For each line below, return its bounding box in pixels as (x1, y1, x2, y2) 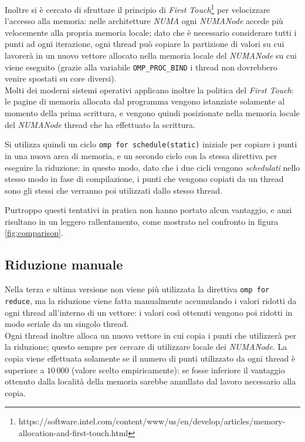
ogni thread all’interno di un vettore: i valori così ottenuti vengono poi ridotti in (5, 306, 293, 318)
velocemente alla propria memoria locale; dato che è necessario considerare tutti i (5, 26, 297, 38)
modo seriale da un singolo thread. (5, 318, 129, 330)
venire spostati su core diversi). (5, 72, 117, 85)
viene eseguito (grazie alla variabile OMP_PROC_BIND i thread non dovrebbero (5, 60, 277, 73)
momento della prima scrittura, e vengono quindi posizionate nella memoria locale (5, 107, 300, 119)
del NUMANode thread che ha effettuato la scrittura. (5, 118, 195, 130)
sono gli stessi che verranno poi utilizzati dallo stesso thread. (5, 184, 222, 196)
